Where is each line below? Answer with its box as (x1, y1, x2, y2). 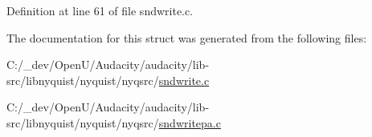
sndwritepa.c (158, 114, 221, 131)
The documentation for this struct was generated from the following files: (6, 29, 367, 46)
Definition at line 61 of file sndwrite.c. (6, 2, 194, 18)
